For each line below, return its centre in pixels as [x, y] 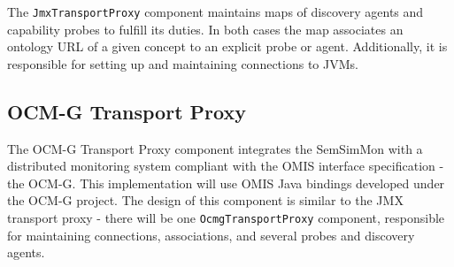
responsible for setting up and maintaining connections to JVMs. [183, 63]
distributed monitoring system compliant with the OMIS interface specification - [226, 166]
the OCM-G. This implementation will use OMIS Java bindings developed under [226, 183]
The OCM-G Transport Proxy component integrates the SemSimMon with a [215, 148]
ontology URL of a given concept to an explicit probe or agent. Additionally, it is [227, 46]
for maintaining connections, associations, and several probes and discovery [211, 235]
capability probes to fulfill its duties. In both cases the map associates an [205, 29]
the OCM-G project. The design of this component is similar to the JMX [205, 200]
